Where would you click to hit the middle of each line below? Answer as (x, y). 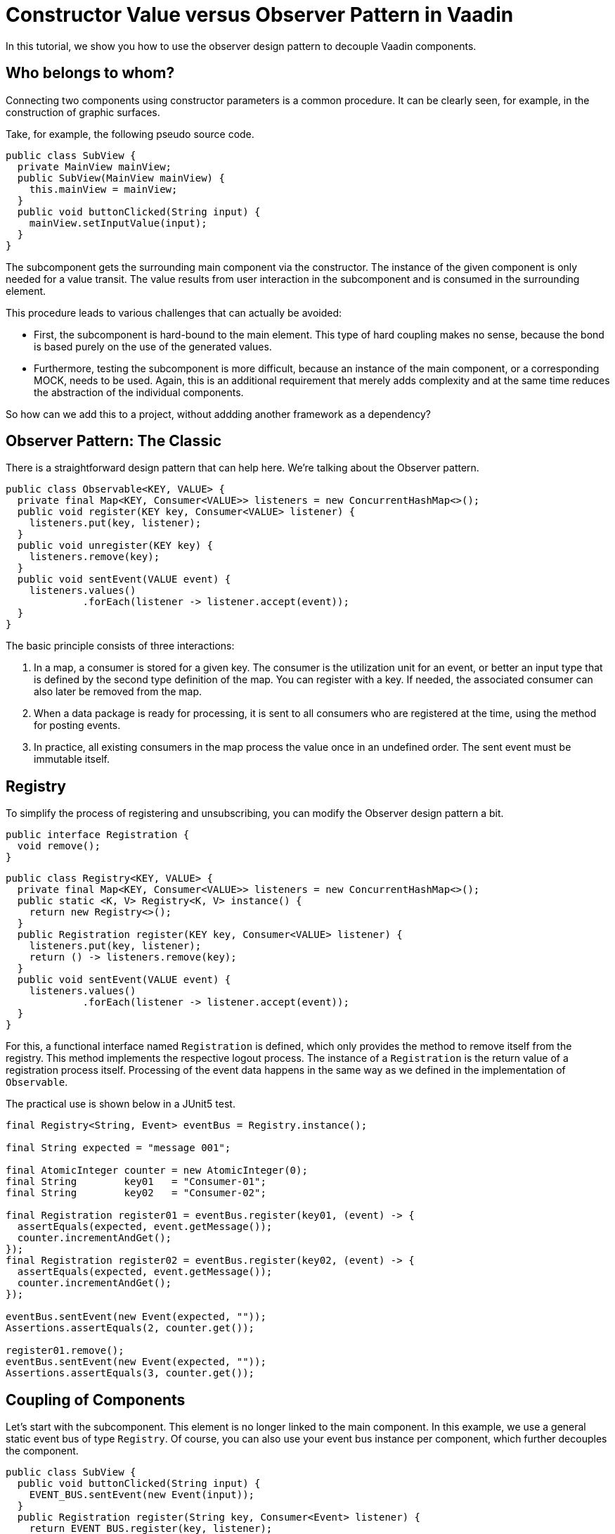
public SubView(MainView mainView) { (121, 178)
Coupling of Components (96, 1400)
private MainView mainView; (95, 166)
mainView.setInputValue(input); (118, 223)
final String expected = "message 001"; (118, 1148)
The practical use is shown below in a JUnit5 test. (121, 1104)
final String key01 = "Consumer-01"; (136, 1182)
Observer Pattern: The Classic (114, 441)
